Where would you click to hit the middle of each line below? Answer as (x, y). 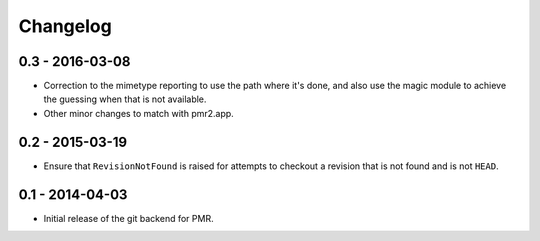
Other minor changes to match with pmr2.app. (138, 113)
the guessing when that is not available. (125, 99)
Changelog (65, 26)
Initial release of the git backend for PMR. (128, 218)
